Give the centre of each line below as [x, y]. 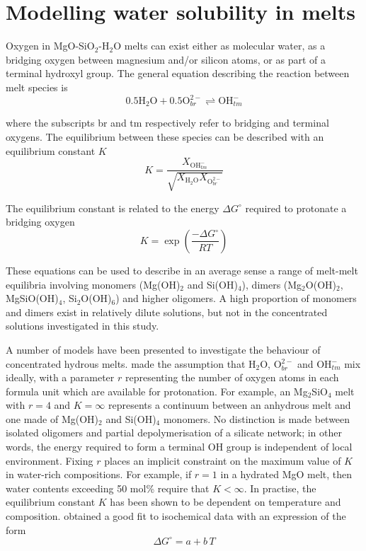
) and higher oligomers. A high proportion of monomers [236, 298]
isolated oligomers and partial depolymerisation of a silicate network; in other [174, 433]
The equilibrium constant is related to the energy [113, 208]
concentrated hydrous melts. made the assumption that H [131, 363]
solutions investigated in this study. [82, 326]
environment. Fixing [50, 460]
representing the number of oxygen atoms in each [232, 377]
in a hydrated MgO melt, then [286, 474]
